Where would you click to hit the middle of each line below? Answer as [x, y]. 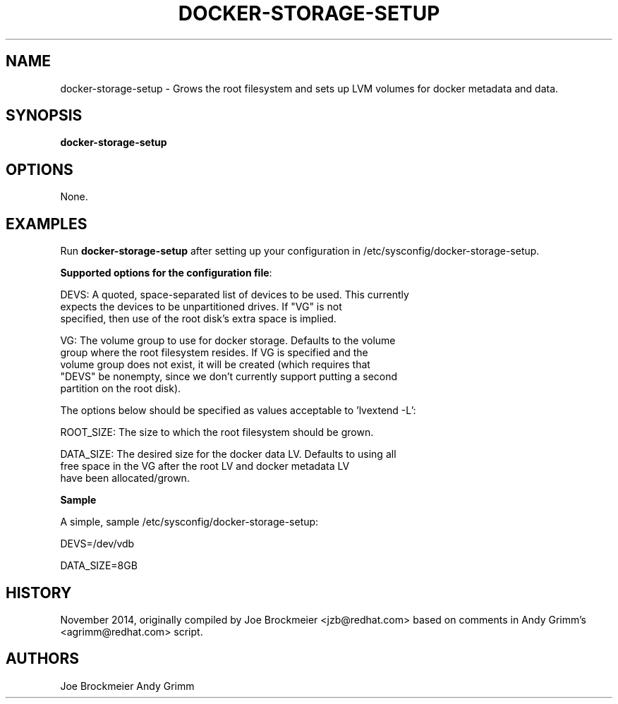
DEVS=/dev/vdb [97, 544]
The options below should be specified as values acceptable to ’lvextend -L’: [238, 411]
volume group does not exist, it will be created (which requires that [215, 365]
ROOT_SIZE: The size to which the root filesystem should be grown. [217, 432]
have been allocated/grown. [125, 478]
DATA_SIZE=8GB [99, 566]
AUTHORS [43, 659]
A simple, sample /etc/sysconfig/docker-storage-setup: [189, 522]
